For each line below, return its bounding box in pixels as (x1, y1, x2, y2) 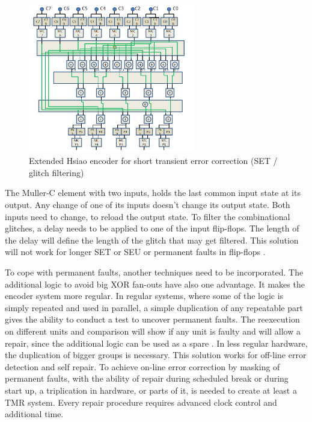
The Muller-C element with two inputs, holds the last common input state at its (5, 186, 301, 199)
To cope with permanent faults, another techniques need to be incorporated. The (5, 266, 304, 278)
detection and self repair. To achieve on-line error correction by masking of (5, 360, 280, 373)
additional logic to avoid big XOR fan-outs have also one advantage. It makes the (5, 277, 305, 290)
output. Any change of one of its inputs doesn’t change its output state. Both (5, 198, 290, 211)
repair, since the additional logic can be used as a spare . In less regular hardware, (5, 336, 308, 349)
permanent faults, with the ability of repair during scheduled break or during (5, 372, 289, 385)
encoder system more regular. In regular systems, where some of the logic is (5, 289, 284, 302)
